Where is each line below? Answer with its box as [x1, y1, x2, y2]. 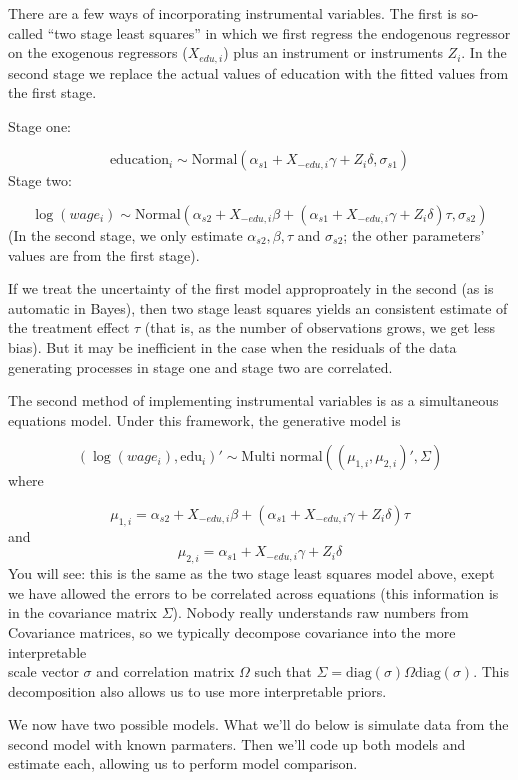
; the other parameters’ [343, 225, 485, 246]
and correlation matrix [96, 661, 235, 682]
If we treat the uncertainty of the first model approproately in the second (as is [8, 278, 494, 299]
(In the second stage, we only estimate [8, 225, 243, 246]
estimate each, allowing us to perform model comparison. [8, 753, 358, 774]
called [8, 22, 43, 43]
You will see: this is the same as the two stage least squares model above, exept [8, 563, 495, 584]
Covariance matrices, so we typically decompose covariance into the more [8, 621, 456, 642]
